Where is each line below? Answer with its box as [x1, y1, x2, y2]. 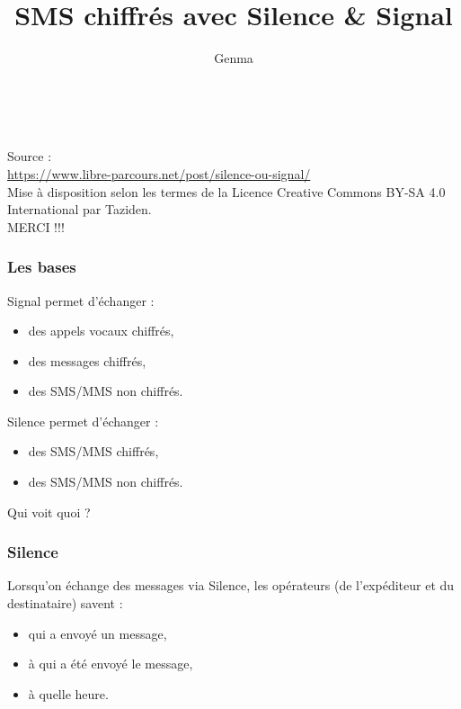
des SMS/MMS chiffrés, [28, 442, 159, 461]
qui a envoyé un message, [28, 624, 167, 642]
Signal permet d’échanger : [7, 291, 155, 310]
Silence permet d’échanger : [7, 411, 159, 430]
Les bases [7, 256, 76, 278]
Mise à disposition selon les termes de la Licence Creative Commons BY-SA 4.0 [7, 182, 446, 201]
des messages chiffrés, [28, 351, 146, 370]
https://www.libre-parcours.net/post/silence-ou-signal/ [7, 164, 311, 183]
